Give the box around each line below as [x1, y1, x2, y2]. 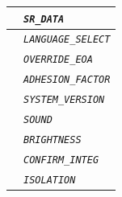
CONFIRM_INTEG [23, 154, 99, 166]
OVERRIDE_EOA [23, 54, 93, 66]
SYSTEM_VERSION [23, 94, 105, 106]
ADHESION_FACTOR [23, 74, 111, 86]
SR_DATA [23, 13, 65, 25]
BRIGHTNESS [23, 133, 82, 146]
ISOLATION [23, 174, 76, 186]
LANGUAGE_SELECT [23, 34, 111, 46]
